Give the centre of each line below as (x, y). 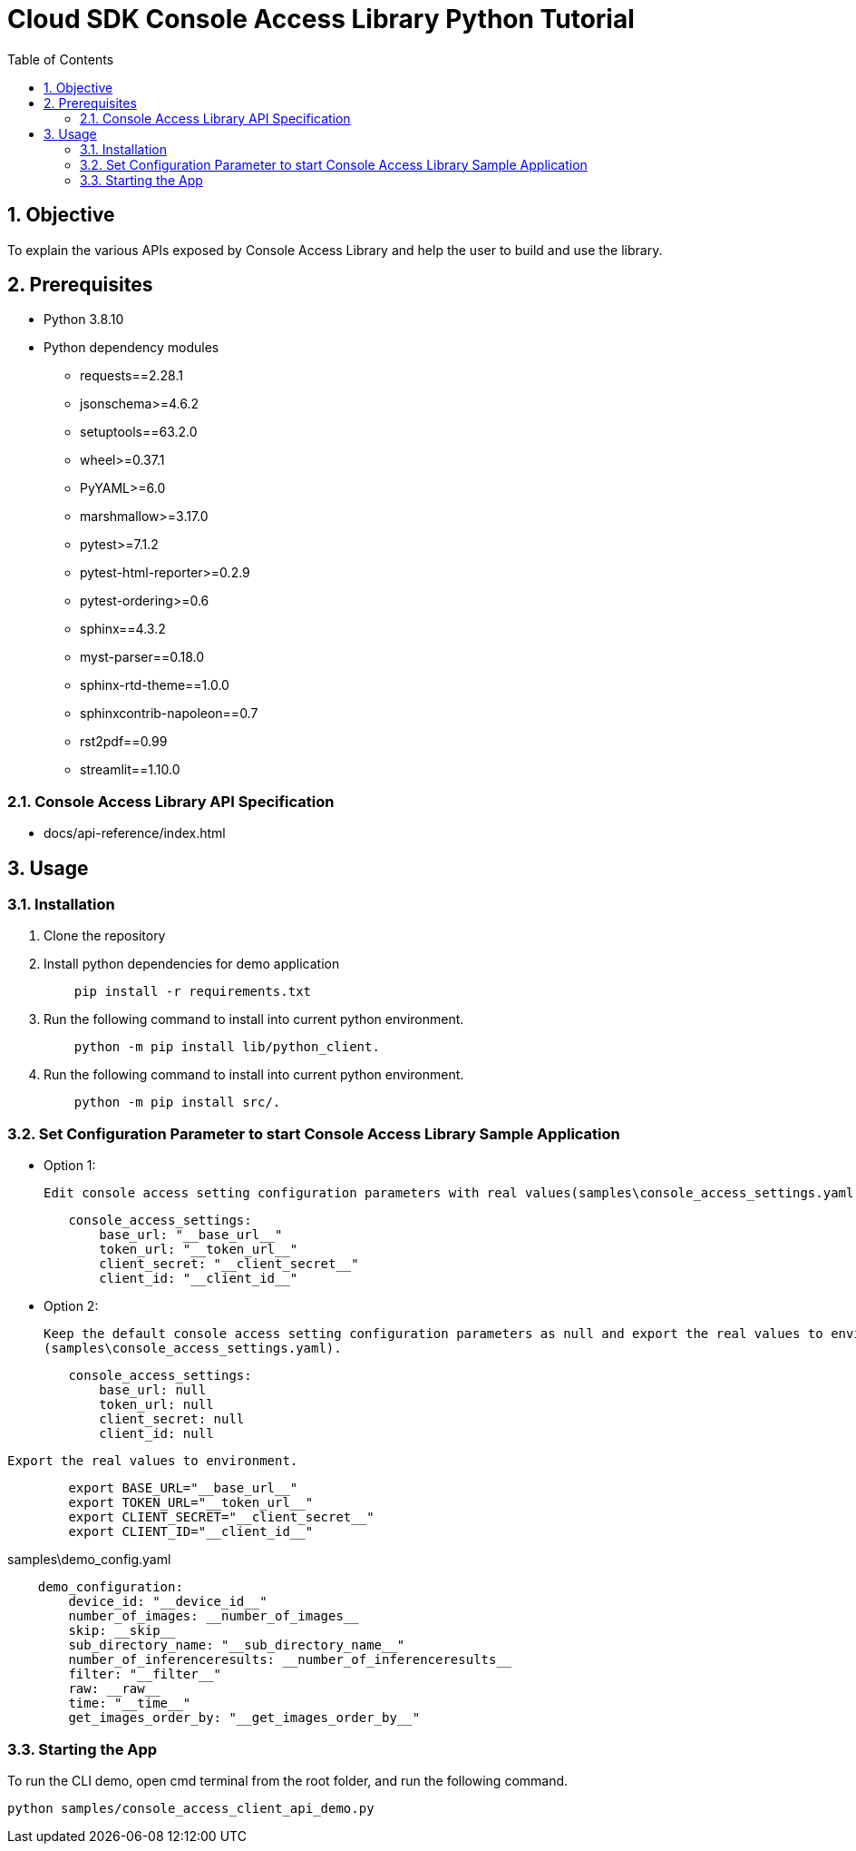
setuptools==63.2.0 (139, 432)
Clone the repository (105, 936)
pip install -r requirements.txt (193, 992)
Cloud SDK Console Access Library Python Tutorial (321, 19)
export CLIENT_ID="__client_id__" (191, 1532)
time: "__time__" (130, 1703)
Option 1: (70, 1166)
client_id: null (156, 1434)
